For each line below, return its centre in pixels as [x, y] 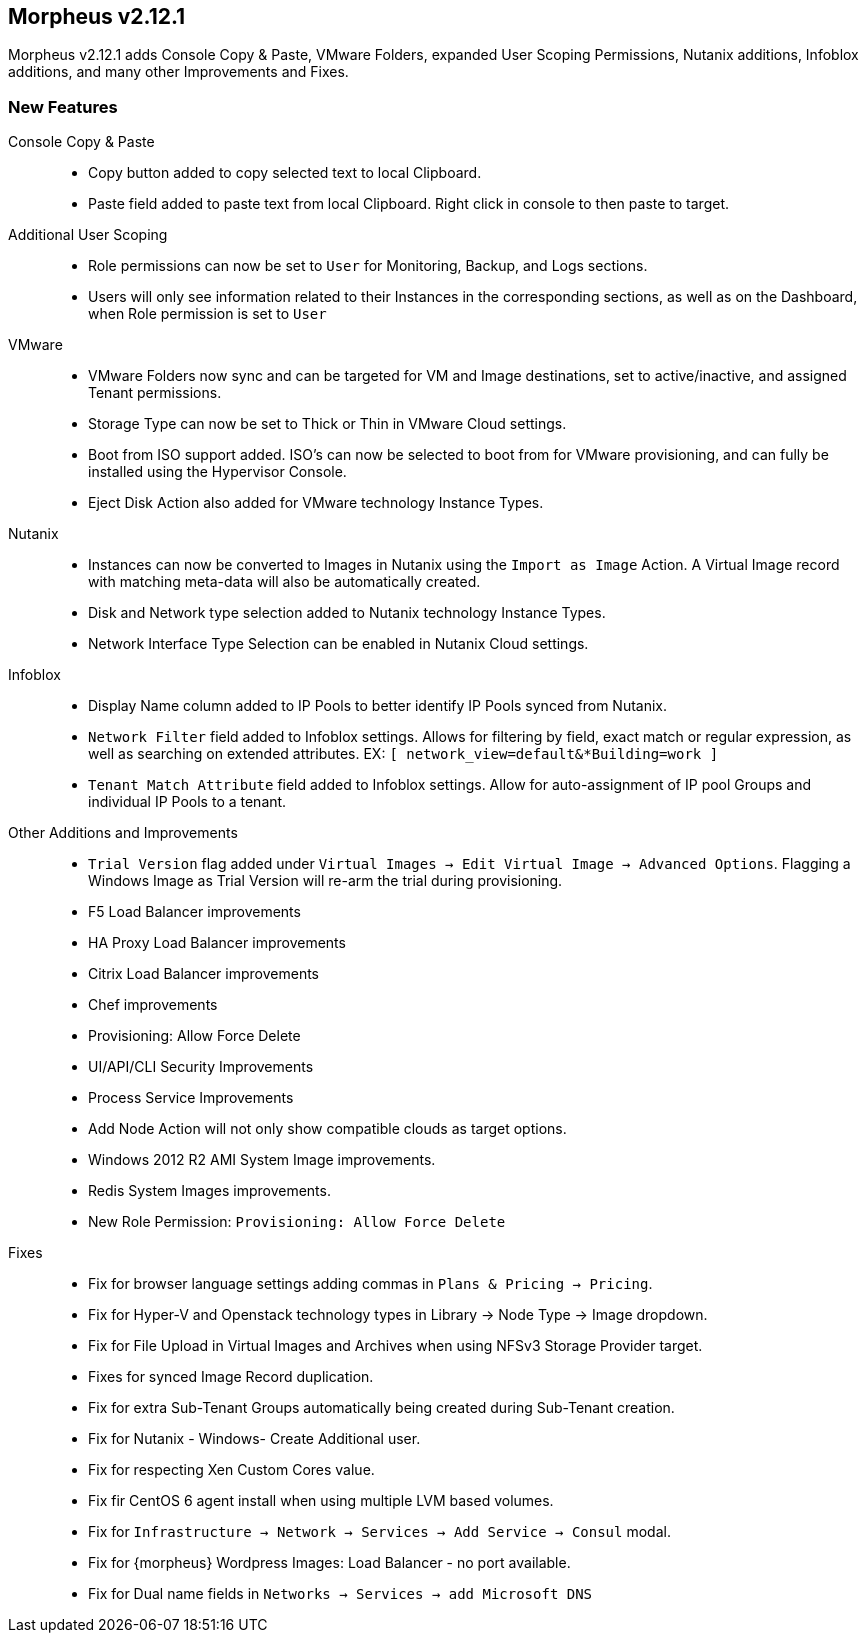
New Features [63, 106]
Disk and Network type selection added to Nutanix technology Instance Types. [347, 613]
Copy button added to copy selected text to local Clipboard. [285, 173]
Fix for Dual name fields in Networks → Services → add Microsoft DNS [340, 1594]
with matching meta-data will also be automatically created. [284, 582]
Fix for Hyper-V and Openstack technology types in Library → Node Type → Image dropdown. [398, 1315]
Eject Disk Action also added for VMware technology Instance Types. [316, 503]
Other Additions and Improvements [123, 833]
